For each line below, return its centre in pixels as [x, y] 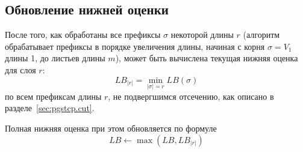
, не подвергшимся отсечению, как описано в [191, 96]
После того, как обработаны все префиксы [83, 35]
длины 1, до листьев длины [55, 58]
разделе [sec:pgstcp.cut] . [50, 108]
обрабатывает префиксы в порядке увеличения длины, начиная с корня [135, 46]
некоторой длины [202, 35]
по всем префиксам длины [53, 96]
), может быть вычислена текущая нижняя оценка [207, 58]
